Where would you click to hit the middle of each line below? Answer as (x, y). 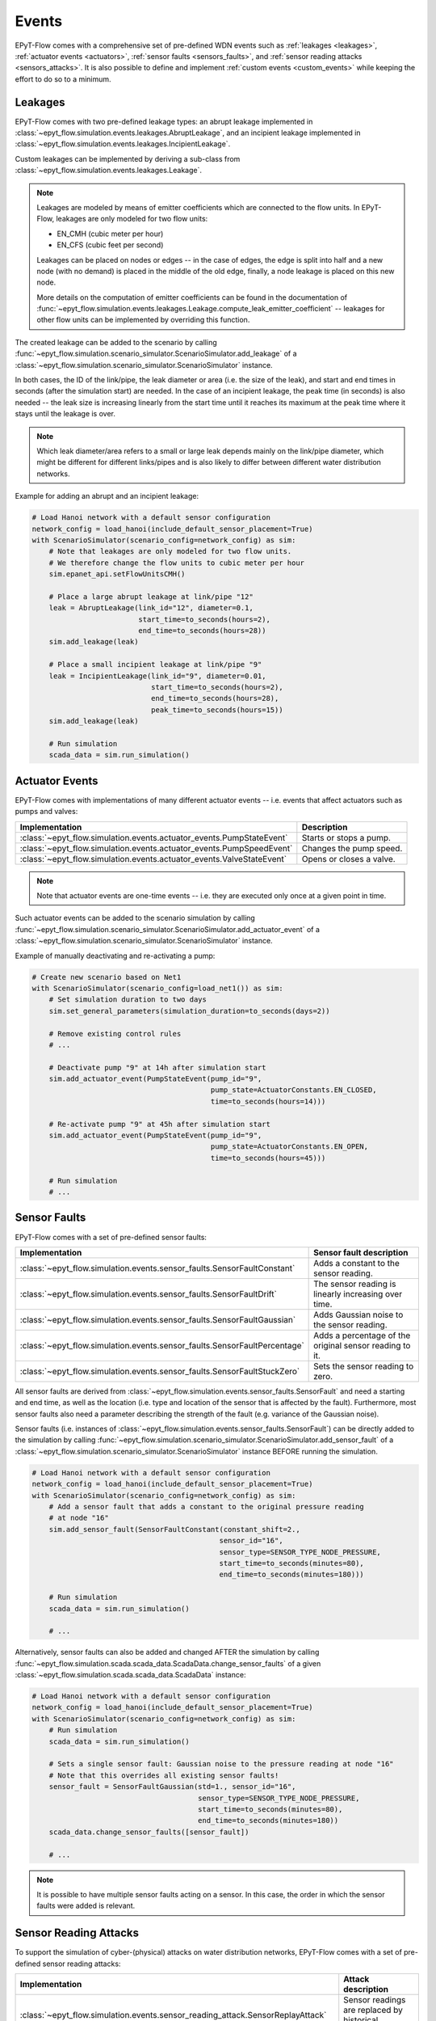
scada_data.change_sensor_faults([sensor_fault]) (149, 1832)
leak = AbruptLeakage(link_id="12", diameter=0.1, (151, 608)
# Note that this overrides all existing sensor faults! (164, 1775)
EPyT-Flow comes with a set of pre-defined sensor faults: (111, 1237)
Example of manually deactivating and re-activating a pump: (115, 956)
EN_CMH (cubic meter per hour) (110, 234)
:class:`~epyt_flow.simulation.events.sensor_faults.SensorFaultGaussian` (158, 1319)
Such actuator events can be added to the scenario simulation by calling (135, 918)
